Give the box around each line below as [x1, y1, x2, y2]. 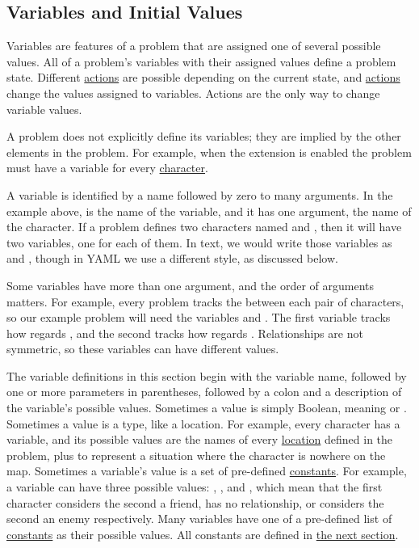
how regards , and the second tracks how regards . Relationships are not [6, 324, 363, 341]
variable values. [6, 100, 82, 117]
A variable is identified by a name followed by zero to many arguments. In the [6, 186, 393, 203]
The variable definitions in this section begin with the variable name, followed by [6, 367, 407, 384]
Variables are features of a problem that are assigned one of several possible [6, 37, 381, 54]
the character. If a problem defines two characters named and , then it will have [6, 218, 402, 235]
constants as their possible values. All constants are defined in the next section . [6, 525, 399, 542]
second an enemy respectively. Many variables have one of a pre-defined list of [6, 510, 392, 527]
